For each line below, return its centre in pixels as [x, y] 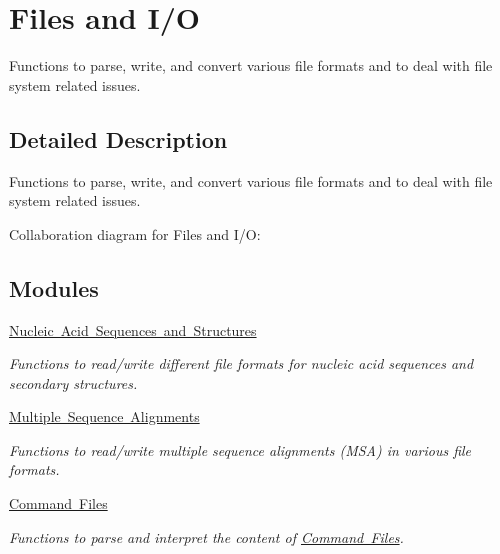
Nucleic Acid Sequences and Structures [133, 329]
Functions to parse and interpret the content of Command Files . [206, 536]
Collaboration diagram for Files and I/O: [135, 233]
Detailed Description [118, 138]
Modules [54, 287]
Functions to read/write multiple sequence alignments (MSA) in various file [240, 449]
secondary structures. [73, 382]
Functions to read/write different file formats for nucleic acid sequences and [241, 363]
